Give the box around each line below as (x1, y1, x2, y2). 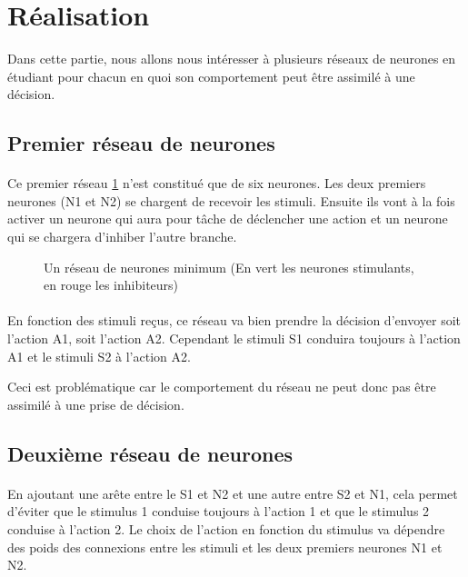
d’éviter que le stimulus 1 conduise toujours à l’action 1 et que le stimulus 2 (7, 502, 430, 521)
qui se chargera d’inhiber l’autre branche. (7, 227, 237, 246)
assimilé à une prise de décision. (7, 394, 184, 413)
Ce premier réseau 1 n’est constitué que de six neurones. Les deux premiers (7, 174, 426, 193)
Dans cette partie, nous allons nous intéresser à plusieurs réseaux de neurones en (7, 49, 456, 68)
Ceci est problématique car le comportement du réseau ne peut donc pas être (7, 377, 436, 396)
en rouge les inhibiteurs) (44, 275, 179, 294)
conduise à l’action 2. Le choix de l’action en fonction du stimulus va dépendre (7, 519, 445, 538)
